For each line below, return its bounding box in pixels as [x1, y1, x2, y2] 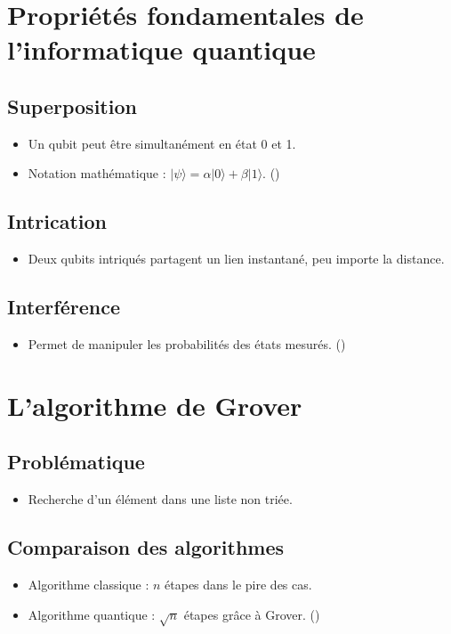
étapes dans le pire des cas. [165, 574, 312, 593]
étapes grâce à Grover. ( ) [183, 605, 320, 623]
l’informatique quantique [7, 31, 316, 68]
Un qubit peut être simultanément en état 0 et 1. [28, 134, 296, 152]
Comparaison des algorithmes [7, 533, 285, 561]
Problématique [7, 448, 145, 475]
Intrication [7, 207, 107, 235]
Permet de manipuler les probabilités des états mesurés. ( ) [28, 334, 346, 353]
